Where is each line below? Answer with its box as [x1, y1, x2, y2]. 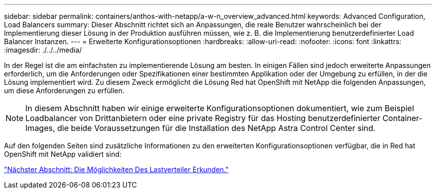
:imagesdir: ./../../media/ [4, 46, 82, 54]
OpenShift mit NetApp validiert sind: [4, 150, 122, 158]
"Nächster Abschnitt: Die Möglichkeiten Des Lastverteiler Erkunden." [4, 165, 229, 174]
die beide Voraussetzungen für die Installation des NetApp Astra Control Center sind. [57, 123, 376, 133]
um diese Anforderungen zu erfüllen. [4, 86, 125, 95]
